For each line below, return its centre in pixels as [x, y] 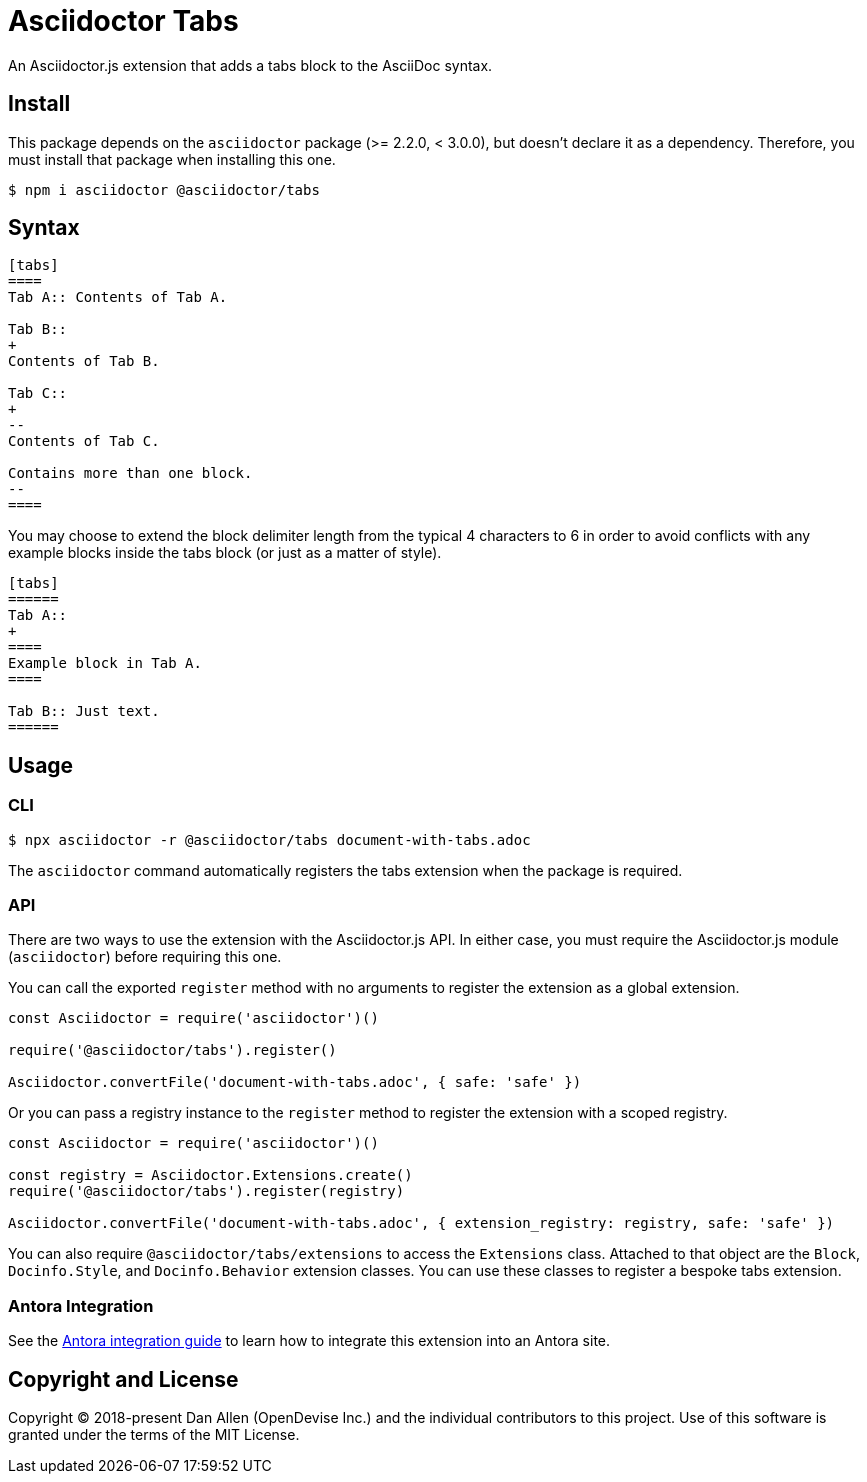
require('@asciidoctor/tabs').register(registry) [206, 1191]
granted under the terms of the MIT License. [154, 1434]
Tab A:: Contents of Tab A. [118, 297]
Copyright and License [123, 1379]
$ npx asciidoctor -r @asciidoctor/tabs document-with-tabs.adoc [269, 839]
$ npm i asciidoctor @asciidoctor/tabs [164, 189]
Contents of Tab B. [84, 361]
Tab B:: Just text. [84, 711]
